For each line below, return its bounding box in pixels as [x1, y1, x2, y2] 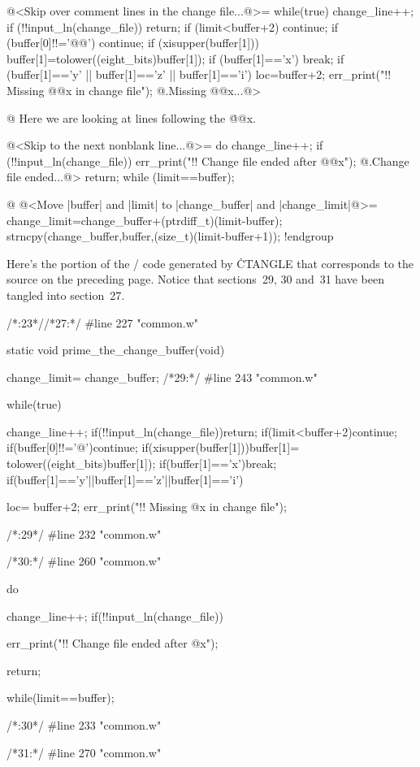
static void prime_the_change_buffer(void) [6, 341, 225, 358]
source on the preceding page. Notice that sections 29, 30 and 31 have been [6, 271, 384, 288]
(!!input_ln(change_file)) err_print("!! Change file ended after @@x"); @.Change [6, 152, 409, 169]
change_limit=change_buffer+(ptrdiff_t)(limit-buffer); [6, 211, 283, 228]
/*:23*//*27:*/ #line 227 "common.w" [6, 314, 199, 331]
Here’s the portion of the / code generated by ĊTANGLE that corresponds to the [6, 254, 414, 271]
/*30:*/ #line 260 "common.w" [6, 552, 162, 570]
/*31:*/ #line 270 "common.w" [6, 743, 162, 760]
